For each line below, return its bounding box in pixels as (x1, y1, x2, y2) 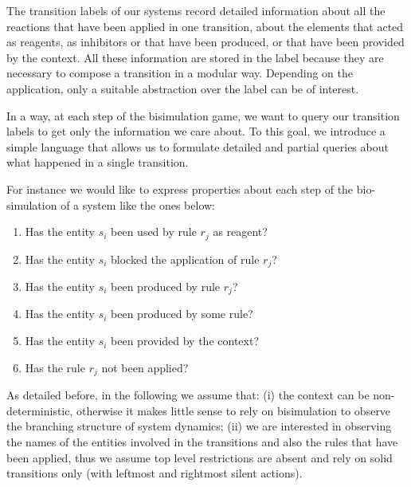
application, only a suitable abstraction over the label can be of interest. (6, 80, 359, 96)
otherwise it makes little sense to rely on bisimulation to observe (76, 402, 391, 418)
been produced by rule (111, 278, 221, 295)
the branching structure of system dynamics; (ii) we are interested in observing (6, 418, 392, 434)
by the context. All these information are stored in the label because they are (6, 49, 384, 65)
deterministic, (6, 402, 73, 418)
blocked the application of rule (111, 250, 260, 267)
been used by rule (111, 223, 197, 240)
